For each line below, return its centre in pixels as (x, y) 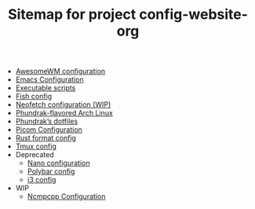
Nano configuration (58, 163)
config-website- (193, 15)
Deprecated (35, 155)
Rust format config (46, 138)
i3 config (42, 180)
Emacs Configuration (49, 79)
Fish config (34, 97)
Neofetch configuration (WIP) (63, 104)
